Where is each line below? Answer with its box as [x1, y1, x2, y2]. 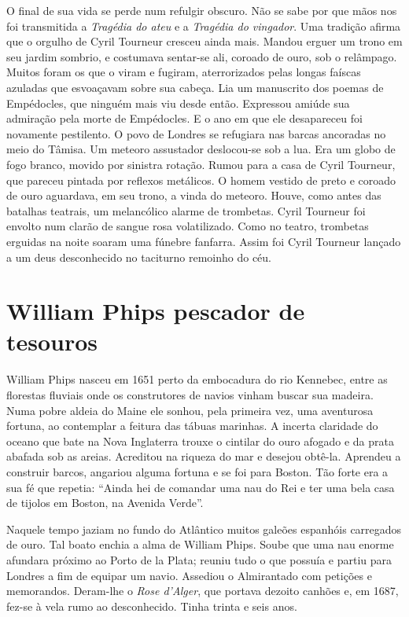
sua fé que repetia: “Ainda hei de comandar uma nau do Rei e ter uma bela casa [6, 479, 395, 495]
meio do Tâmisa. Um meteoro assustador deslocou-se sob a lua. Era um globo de [6, 141, 396, 157]
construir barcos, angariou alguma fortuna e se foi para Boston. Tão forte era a [6, 463, 389, 479]
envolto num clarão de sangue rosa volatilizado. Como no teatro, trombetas [6, 218, 369, 234]
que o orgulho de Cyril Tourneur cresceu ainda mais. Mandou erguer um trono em [6, 33, 403, 50]
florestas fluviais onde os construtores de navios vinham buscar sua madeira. [6, 387, 374, 402]
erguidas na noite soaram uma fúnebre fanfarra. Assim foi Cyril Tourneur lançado [6, 233, 401, 249]
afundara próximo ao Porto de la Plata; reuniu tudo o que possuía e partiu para [6, 551, 392, 567]
